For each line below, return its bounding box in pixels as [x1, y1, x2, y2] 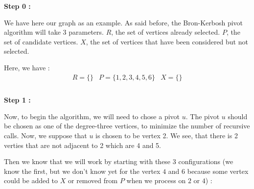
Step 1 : [4, 95, 31, 105]
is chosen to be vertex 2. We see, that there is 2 [95, 130, 238, 140]
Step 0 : [4, 1, 31, 11]
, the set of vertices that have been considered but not [86, 36, 248, 46]
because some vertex [187, 166, 249, 176]
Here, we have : [4, 62, 50, 72]
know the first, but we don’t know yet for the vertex [4, 166, 161, 176]
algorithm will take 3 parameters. [4, 27, 104, 37]
